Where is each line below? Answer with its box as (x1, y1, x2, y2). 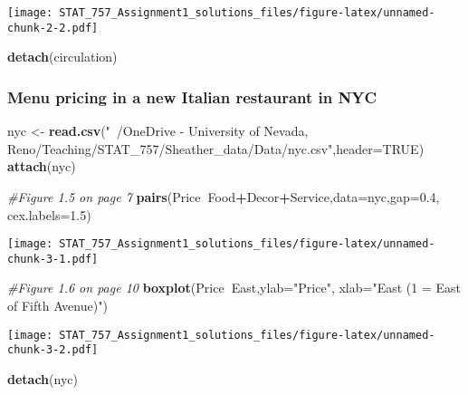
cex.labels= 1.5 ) (7, 205, 91, 224)
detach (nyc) (7, 369, 78, 388)
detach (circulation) (7, 47, 118, 66)
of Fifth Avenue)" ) (7, 296, 108, 314)
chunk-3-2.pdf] (7, 343, 99, 357)
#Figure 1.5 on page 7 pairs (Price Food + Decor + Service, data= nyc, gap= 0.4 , (7, 187, 440, 206)
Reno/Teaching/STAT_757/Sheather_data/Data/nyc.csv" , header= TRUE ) (7, 139, 425, 158)
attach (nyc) (7, 157, 76, 176)
